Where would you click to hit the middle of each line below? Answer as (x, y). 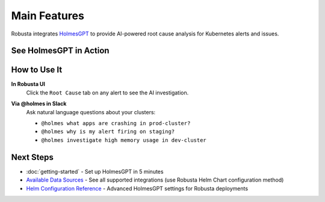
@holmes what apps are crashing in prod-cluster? (116, 124)
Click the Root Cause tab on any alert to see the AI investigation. (107, 93)
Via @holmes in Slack (39, 104)
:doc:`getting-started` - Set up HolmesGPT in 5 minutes (95, 171)
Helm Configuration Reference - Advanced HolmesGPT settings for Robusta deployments (137, 188)
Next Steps (32, 157)
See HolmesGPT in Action (60, 51)
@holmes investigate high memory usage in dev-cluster (124, 140)
